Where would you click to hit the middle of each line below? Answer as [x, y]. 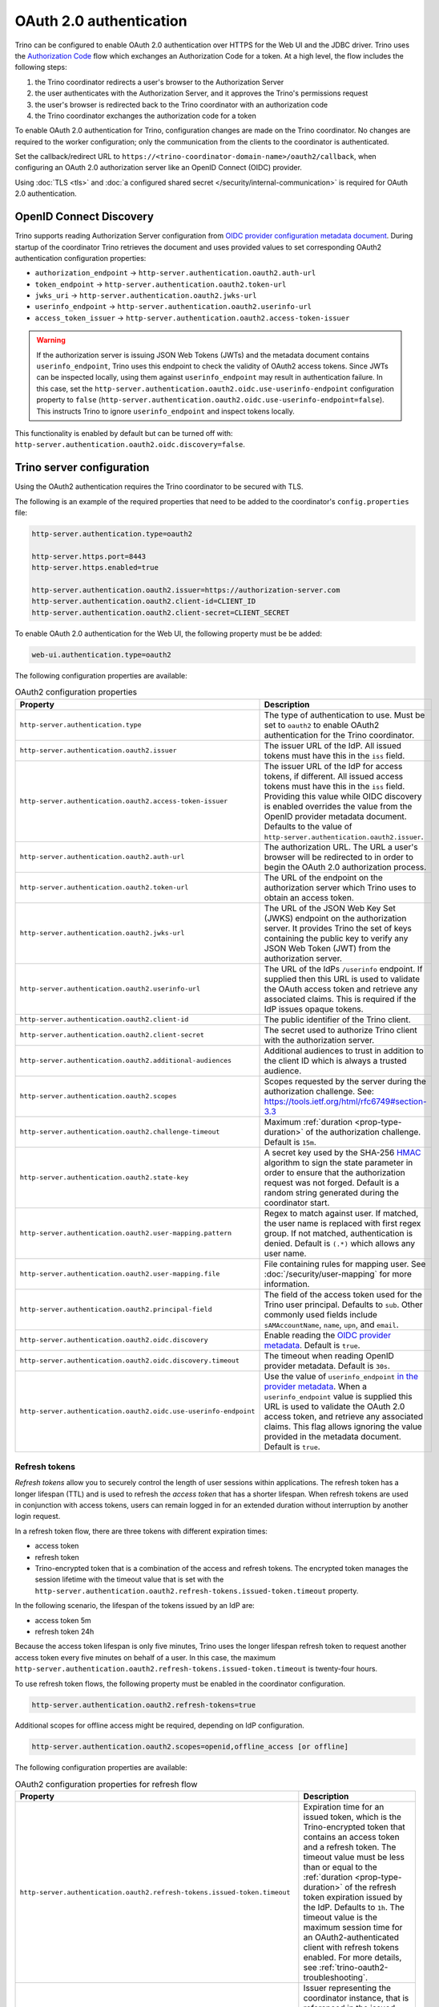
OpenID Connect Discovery [84, 217]
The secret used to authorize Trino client [341, 1030]
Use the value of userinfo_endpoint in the [341, 1376]
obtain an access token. [309, 898]
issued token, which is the [352, 1817]
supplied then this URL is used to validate [342, 979]
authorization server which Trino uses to [340, 887]
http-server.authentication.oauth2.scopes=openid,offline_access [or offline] [190, 1747]
